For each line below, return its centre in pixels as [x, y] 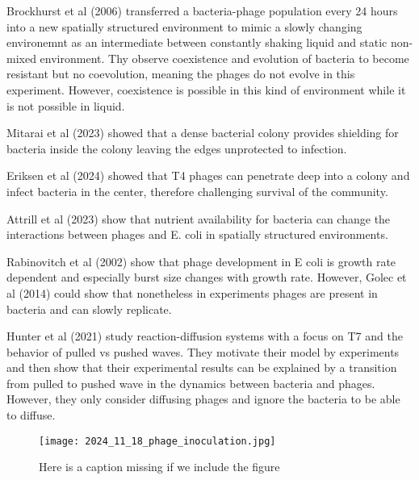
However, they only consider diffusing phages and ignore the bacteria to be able [203, 399]
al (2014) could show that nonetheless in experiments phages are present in [192, 292]
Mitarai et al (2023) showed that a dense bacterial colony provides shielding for [203, 133]
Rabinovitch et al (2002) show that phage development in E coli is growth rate [201, 261]
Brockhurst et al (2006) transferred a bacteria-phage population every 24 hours [202, 10]
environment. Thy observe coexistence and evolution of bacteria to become [224, 58]
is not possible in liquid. [66, 105]
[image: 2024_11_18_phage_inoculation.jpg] [157, 441]
